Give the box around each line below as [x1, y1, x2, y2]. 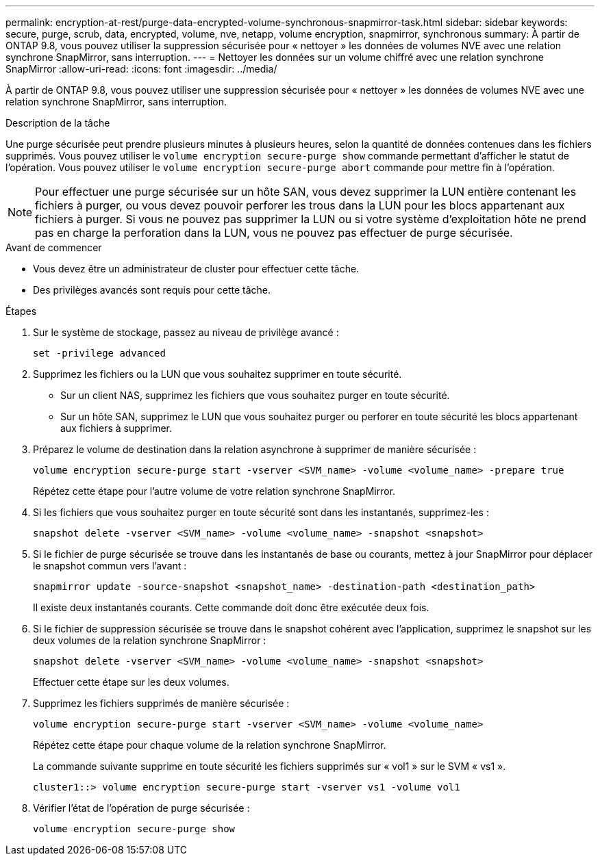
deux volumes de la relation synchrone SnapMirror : [33, 634, 266, 646]
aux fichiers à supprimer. [60, 422, 172, 434]
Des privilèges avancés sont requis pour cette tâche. [33, 284, 271, 296]
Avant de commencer [5, 242, 102, 253]
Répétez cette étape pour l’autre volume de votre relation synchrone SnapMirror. [33, 485, 396, 497]
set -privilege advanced [33, 348, 166, 359]
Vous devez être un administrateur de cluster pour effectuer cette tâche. [33, 263, 360, 274]
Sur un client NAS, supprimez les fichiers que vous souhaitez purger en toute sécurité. [60, 389, 450, 401]
